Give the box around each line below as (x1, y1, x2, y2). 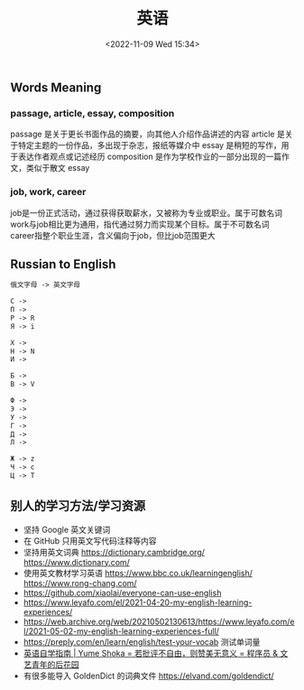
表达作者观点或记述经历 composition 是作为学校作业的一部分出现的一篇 (17, 151, 282, 163)
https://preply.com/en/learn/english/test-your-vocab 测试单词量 (23, 636, 261, 647)
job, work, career (10, 186, 87, 199)
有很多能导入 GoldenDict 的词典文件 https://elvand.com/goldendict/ (23, 670, 274, 681)
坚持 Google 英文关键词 (23, 524, 111, 535)
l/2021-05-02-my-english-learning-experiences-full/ (23, 625, 220, 637)
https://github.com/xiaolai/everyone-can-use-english (23, 587, 222, 598)
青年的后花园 (31, 658, 79, 669)
